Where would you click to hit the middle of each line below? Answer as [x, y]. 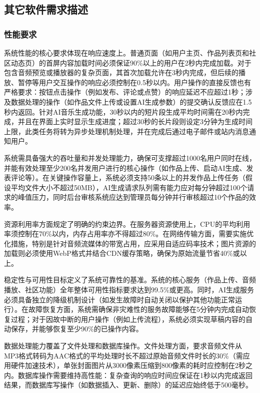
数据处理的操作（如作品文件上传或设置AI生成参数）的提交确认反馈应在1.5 [131, 101]
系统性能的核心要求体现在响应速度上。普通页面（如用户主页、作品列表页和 [126, 53]
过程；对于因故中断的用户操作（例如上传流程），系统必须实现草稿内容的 [128, 319]
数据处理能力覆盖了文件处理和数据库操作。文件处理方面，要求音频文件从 [123, 346]
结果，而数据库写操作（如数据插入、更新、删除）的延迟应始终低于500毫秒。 [128, 385]
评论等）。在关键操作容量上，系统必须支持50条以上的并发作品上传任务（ [128, 177]
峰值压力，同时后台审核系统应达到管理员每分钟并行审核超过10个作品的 [133, 197]
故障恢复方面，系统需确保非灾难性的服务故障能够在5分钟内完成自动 [138, 309]
